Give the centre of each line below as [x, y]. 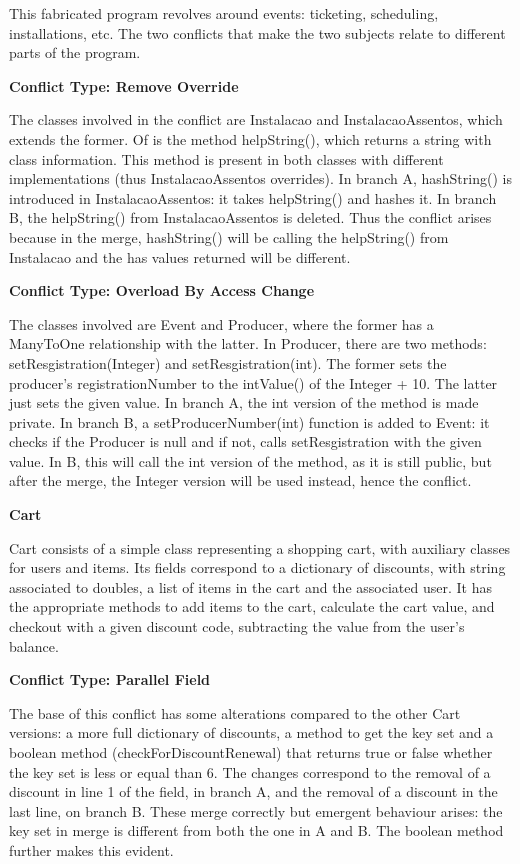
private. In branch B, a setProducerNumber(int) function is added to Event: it [249, 421]
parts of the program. [75, 52]
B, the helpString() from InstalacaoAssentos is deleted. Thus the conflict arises [250, 217]
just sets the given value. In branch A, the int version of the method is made [244, 402]
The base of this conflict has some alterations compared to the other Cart [235, 712]
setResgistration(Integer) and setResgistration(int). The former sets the [228, 362]
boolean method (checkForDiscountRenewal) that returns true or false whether [251, 752]
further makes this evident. [91, 849]
